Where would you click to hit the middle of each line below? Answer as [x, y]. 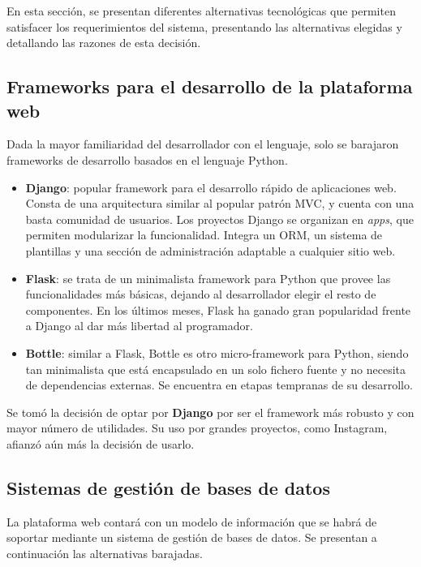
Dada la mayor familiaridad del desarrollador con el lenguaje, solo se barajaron [203, 144]
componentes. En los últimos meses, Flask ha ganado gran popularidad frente [218, 309]
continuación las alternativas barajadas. [105, 553]
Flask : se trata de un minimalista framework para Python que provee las [208, 278]
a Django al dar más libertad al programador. [139, 326]
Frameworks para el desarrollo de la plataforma [210, 86]
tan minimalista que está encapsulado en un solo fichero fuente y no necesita [216, 369]
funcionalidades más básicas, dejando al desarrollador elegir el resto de [201, 294]
